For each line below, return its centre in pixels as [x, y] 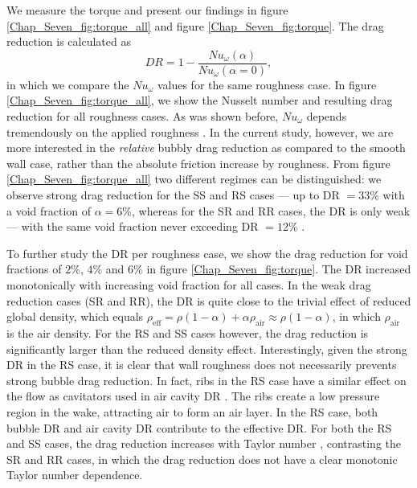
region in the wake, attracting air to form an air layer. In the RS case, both [192, 411]
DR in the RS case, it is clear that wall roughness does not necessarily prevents [202, 365]
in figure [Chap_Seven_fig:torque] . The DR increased [279, 269]
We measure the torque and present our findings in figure [147, 10]
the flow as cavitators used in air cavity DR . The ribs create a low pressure [193, 396]
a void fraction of [49, 210]
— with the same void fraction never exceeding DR [133, 226]
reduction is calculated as [69, 41]
